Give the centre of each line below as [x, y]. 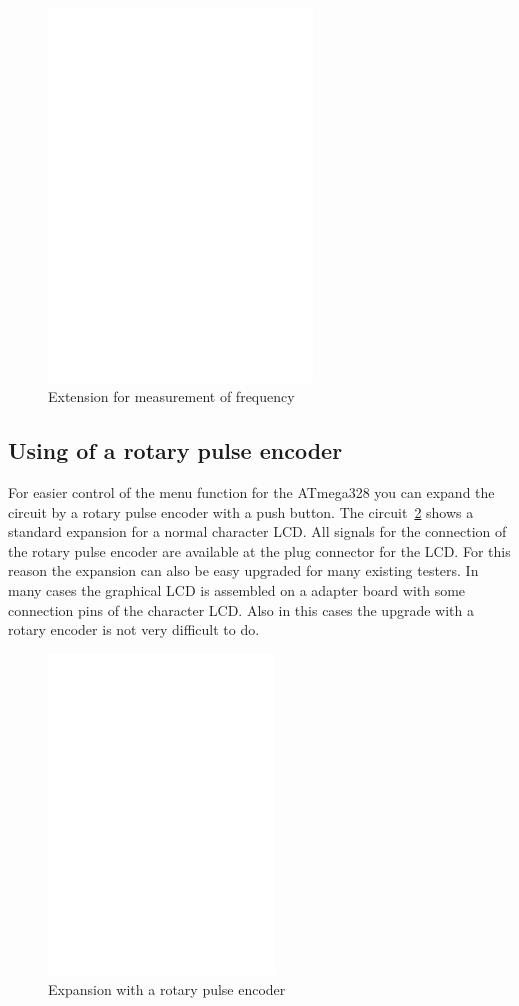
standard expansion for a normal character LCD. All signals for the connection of [257, 531]
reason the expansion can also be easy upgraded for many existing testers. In [243, 570]
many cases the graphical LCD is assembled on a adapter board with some [237, 590]
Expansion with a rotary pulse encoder [167, 988]
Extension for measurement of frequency [171, 396]
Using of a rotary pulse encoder [175, 450]
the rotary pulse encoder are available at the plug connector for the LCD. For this [259, 550]
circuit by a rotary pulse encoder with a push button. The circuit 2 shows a [241, 511]
